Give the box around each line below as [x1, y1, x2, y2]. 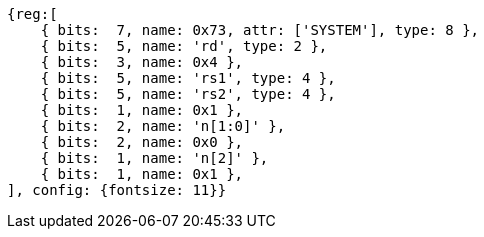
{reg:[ [7, 6, 58, 22]
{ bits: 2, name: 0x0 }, [40, 134, 244, 150]
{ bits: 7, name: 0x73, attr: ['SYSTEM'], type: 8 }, [40, 22, 480, 38]
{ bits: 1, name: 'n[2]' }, [40, 150, 269, 166]
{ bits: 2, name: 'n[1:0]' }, [40, 118, 286, 134]
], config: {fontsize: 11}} [7, 182, 227, 198]
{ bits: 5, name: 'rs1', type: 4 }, [40, 70, 336, 86]
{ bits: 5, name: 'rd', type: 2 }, [40, 38, 328, 54]
